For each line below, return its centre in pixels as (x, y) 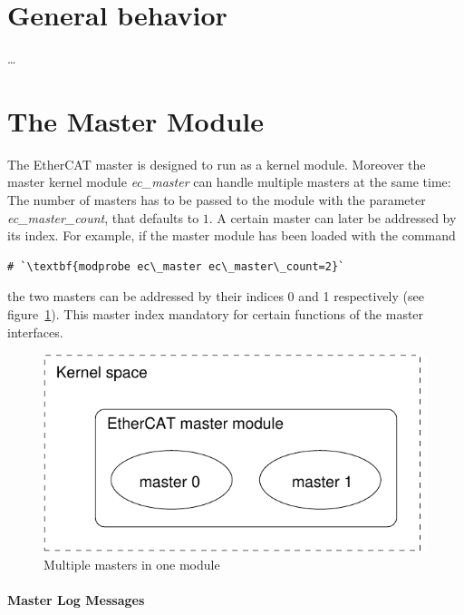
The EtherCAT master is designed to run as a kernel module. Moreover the (217, 164)
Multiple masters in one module (132, 564)
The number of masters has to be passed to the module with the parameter (217, 200)
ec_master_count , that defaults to (103, 217)
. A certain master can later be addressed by (333, 217)
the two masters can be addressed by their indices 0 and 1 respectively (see (216, 296)
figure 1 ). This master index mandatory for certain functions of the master (216, 314)
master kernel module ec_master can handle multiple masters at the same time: (229, 182)
